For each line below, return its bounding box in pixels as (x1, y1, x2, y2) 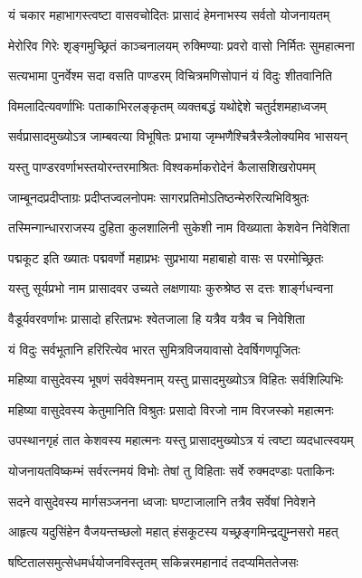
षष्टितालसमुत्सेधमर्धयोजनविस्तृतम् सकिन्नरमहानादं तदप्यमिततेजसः (8, 552, 299, 571)
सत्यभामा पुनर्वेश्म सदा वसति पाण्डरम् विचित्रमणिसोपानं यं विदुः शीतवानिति (8, 66, 332, 85)
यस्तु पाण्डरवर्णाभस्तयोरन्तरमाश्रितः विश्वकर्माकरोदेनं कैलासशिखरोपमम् (8, 156, 316, 175)
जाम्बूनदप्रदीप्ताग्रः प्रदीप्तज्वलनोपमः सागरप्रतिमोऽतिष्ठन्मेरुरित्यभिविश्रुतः (8, 187, 310, 206)
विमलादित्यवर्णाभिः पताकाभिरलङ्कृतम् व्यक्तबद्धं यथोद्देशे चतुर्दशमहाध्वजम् (8, 96, 327, 115)
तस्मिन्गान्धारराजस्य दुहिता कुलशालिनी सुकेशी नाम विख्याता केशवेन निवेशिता (8, 218, 350, 237)
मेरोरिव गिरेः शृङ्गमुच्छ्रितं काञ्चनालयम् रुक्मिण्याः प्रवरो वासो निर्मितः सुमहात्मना (8, 35, 355, 54)
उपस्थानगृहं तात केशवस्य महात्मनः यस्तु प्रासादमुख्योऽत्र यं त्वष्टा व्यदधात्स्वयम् (8, 431, 354, 450)
